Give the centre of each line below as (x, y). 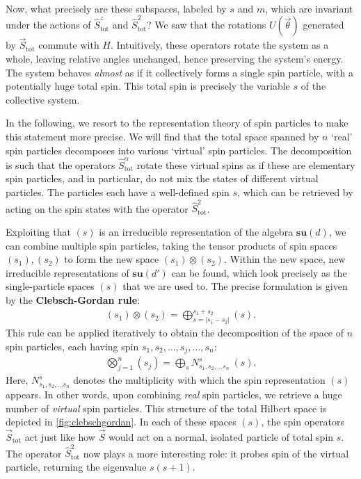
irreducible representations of (67, 272)
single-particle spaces (50, 286)
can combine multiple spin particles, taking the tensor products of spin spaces (171, 245)
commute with (69, 45)
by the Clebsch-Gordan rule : (73, 299)
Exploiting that (38, 231)
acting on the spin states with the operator (97, 208)
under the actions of (48, 25)
